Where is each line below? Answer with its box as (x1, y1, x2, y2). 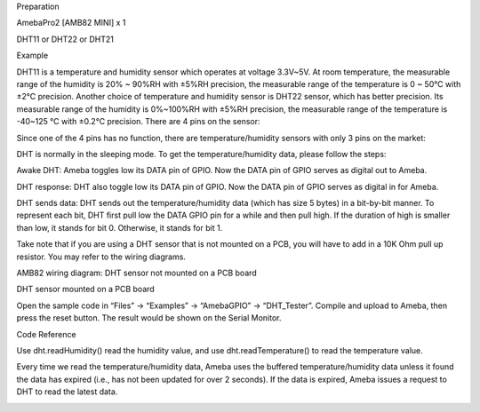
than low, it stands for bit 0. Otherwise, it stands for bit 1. (16, 222, 223, 233)
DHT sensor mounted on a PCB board (16, 284, 155, 295)
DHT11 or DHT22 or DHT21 (16, 34, 115, 44)
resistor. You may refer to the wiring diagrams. (16, 251, 187, 262)
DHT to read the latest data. (16, 386, 118, 397)
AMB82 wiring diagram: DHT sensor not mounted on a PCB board (16, 267, 257, 279)
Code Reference (16, 329, 76, 339)
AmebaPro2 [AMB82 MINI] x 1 (16, 18, 126, 28)
